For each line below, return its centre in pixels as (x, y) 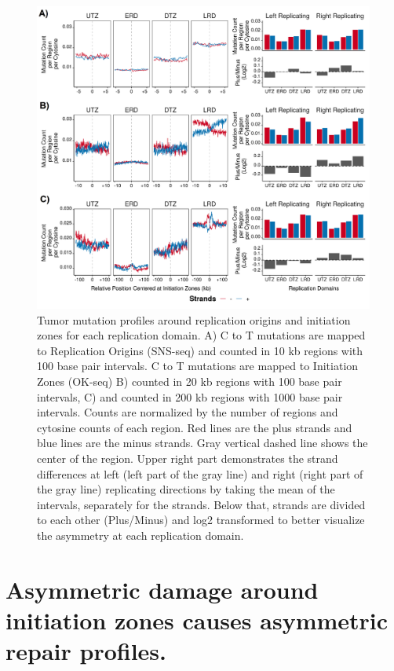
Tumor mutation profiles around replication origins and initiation (194, 319)
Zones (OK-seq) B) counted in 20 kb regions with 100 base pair (190, 381)
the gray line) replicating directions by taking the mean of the (186, 489)
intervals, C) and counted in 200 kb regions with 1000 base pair (190, 396)
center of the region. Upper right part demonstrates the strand (188, 458)
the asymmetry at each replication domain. (140, 535)
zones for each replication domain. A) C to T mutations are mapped (201, 335)
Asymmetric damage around (162, 589)
